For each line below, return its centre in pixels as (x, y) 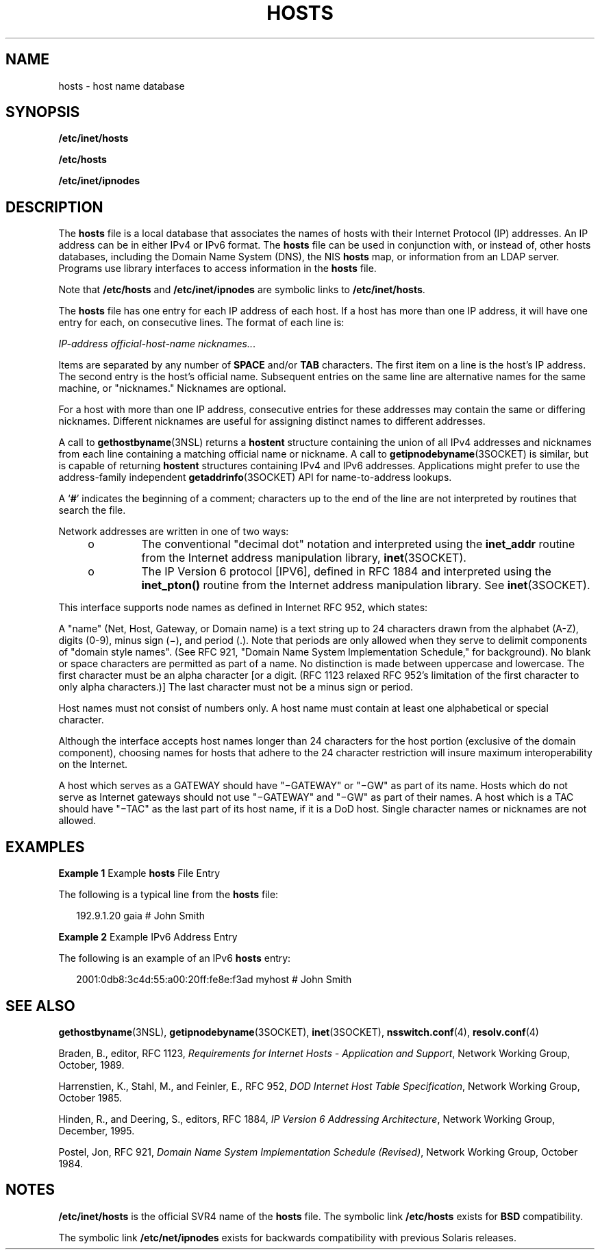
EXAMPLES (45, 847)
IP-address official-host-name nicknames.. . (157, 344)
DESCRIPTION (54, 207)
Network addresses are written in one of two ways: (174, 532)
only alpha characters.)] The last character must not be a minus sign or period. (236, 687)
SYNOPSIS (43, 112)
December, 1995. (97, 1130)
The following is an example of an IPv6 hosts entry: (175, 958)
